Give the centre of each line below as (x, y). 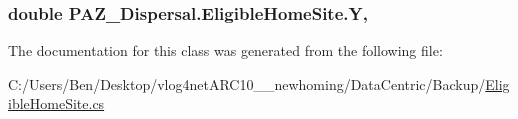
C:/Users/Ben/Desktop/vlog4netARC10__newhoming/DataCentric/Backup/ (247, 83)
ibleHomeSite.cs (56, 103)
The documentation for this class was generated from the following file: (225, 50)
